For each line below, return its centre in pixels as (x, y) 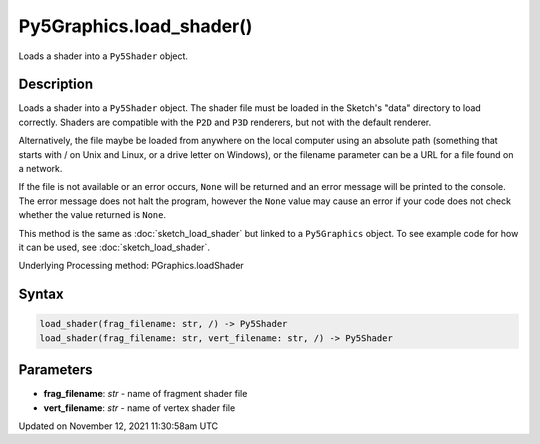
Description (56, 84)
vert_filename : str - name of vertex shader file (139, 407)
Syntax (41, 294)
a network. (40, 169)
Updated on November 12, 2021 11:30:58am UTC (118, 426)
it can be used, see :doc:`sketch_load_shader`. (114, 247)
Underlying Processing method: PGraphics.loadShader (131, 266)
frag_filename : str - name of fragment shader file (145, 394)
